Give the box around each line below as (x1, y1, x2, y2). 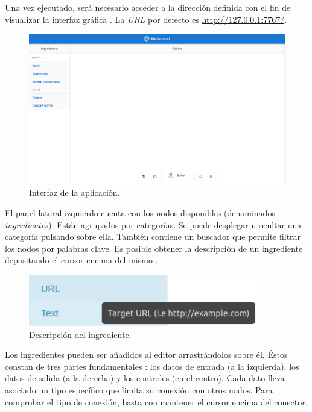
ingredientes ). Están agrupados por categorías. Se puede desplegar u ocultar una (5, 218, 302, 231)
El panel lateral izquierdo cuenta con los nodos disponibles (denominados (5, 207, 275, 219)
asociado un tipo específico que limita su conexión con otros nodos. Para (5, 384, 273, 396)
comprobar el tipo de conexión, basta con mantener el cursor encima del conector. (5, 395, 308, 408)
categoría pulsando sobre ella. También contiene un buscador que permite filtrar (5, 230, 301, 243)
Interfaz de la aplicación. (29, 186, 120, 199)
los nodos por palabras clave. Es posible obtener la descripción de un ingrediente (5, 242, 303, 254)
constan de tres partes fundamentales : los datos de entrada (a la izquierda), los (5, 360, 299, 372)
